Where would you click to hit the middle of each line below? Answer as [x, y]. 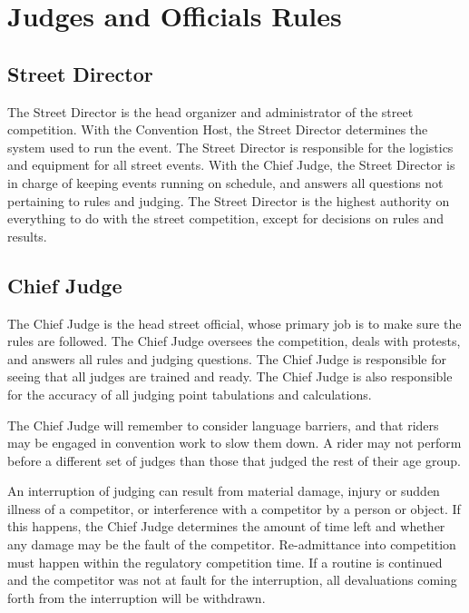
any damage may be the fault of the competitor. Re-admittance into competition [232, 544]
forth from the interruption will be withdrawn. [137, 597]
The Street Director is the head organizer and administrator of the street [210, 111]
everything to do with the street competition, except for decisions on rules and [226, 218]
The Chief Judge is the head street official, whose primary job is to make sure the [234, 323]
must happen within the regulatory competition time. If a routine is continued [225, 562]
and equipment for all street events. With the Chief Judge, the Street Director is [231, 165]
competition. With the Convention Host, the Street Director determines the [218, 129]
